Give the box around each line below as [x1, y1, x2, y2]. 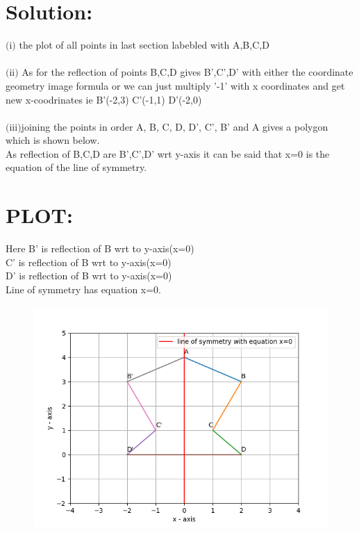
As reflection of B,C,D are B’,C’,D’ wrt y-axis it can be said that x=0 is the [6, 146, 330, 161]
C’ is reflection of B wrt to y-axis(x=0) [6, 254, 172, 269]
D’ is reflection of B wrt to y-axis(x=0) [6, 268, 172, 283]
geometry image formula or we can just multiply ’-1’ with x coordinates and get [6, 78, 345, 92]
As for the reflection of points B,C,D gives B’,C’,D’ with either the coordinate [22, 65, 353, 79]
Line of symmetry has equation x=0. [6, 281, 161, 296]
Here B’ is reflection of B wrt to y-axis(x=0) [6, 241, 194, 256]
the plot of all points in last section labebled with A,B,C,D [19, 38, 269, 52]
